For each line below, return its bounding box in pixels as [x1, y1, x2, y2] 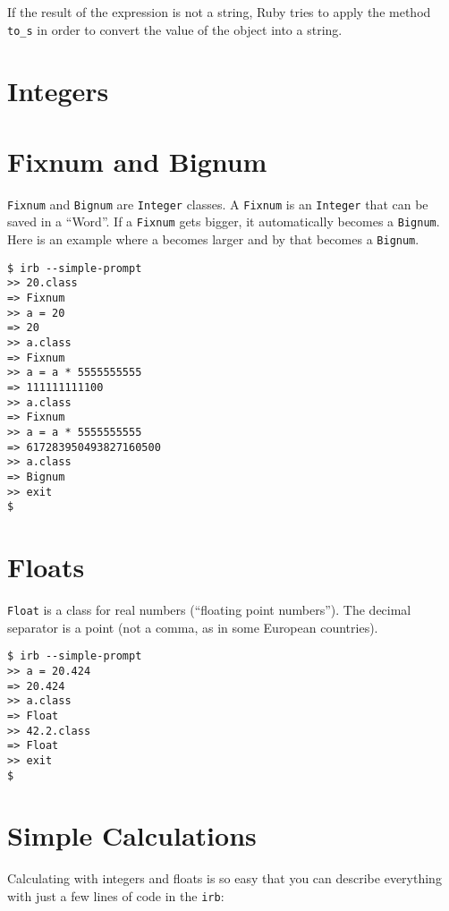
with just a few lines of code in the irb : [7, 886, 224, 905]
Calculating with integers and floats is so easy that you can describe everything [7, 869, 442, 888]
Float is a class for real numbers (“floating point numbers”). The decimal [7, 600, 411, 618]
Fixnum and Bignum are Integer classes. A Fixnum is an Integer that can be [7, 194, 428, 213]
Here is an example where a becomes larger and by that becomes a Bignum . [7, 230, 419, 249]
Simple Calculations [7, 817, 257, 854]
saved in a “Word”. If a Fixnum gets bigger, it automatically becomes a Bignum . [7, 212, 440, 231]
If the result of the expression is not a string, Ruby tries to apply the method [7, 3, 431, 21]
